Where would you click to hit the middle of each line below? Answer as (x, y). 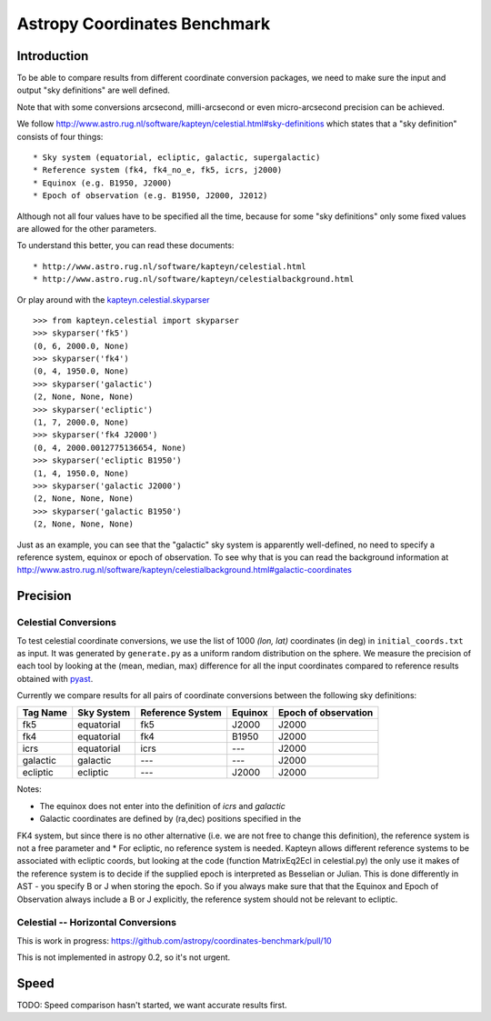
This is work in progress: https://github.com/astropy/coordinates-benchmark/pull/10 (174, 940)
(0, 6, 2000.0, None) (81, 346)
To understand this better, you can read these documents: (125, 245)
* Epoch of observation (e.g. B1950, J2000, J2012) (150, 196)
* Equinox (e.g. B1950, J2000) (103, 183)
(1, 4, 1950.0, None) (81, 473)
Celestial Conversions (67, 623)
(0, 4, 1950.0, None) (81, 371)
